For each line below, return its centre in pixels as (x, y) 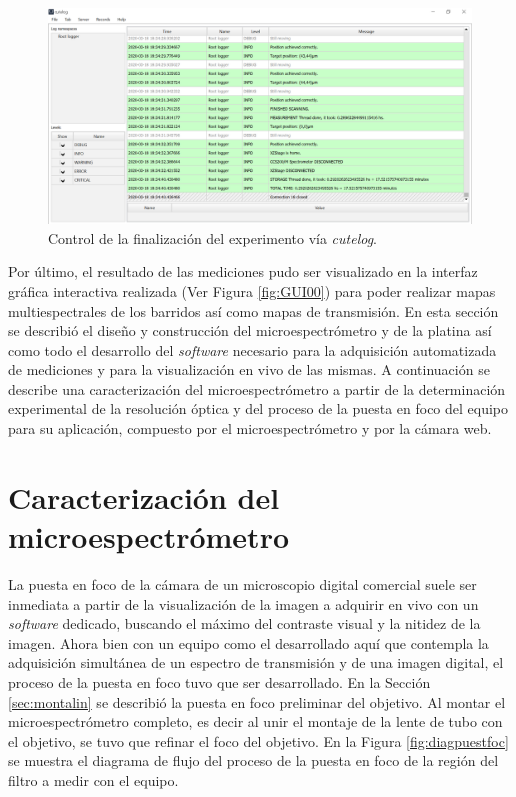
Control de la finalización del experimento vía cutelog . (213, 237)
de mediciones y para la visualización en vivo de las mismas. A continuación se (249, 369)
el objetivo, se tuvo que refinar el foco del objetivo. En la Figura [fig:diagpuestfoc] (258, 740)
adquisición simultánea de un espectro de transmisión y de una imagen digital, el (256, 662)
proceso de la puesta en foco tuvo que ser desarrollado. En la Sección (219, 681)
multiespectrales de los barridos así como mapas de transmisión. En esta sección (253, 310)
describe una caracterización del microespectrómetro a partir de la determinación (257, 388)
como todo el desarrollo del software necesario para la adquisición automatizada (252, 349)
